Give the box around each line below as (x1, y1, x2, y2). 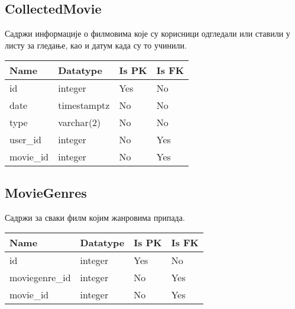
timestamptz (58, 98, 110, 112)
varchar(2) (58, 115, 101, 130)
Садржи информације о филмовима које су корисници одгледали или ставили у (5, 27, 290, 40)
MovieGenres (5, 183, 87, 201)
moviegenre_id (9, 271, 71, 285)
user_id (9, 133, 41, 147)
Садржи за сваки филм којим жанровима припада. (5, 211, 185, 223)
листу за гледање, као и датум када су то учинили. (5, 38, 187, 51)
